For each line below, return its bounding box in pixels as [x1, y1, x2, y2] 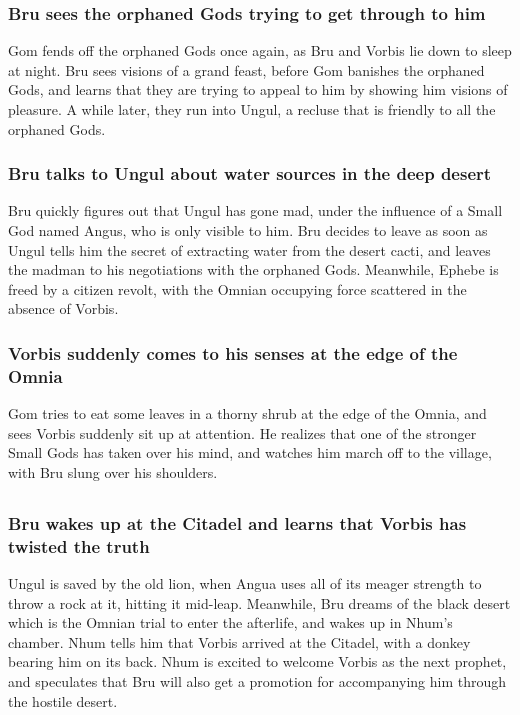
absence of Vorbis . [8, 298, 119, 319]
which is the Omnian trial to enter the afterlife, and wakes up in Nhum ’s [8, 612, 453, 633]
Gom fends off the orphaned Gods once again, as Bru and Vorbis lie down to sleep [8, 40, 512, 61]
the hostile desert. [8, 690, 118, 711]
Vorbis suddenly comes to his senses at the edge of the [8, 340, 458, 365]
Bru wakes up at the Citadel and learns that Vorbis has [8, 510, 467, 535]
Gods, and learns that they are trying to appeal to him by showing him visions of [8, 79, 508, 100]
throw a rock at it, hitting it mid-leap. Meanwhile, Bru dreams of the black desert [8, 592, 511, 613]
